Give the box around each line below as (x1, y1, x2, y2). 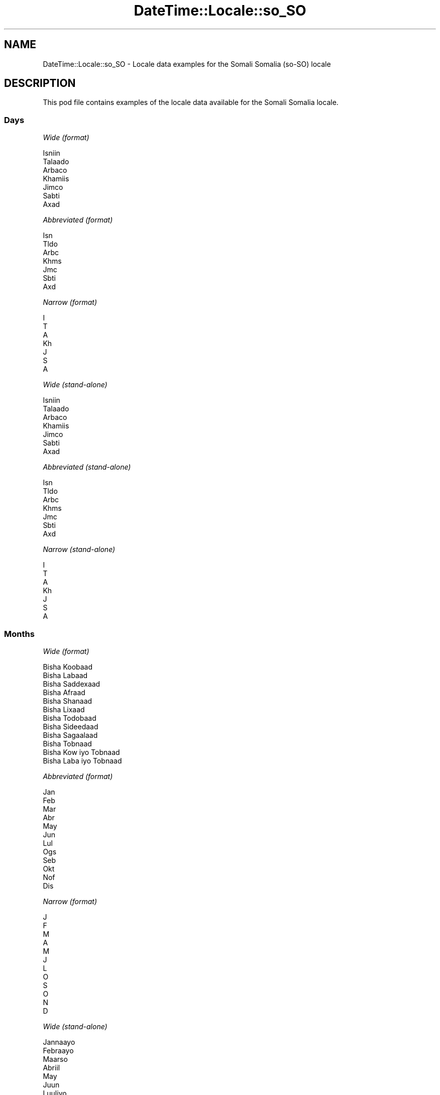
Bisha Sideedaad (43, 722, 98, 731)
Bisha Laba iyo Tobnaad (43, 756, 122, 765)
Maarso (43, 1054, 68, 1063)
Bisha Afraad (43, 688, 85, 697)
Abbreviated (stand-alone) (43, 463, 131, 472)
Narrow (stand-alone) (43, 545, 116, 554)
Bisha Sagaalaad (43, 730, 98, 739)
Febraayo (43, 1046, 74, 1055)
